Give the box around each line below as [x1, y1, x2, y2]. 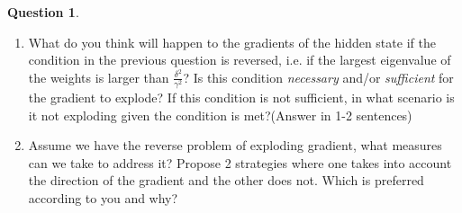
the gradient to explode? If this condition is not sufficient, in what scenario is [28, 88, 455, 106]
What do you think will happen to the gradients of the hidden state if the [28, 32, 436, 51]
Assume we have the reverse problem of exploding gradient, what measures [28, 136, 442, 155]
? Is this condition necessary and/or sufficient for [183, 67, 454, 86]
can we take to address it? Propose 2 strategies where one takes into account [28, 153, 452, 172]
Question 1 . [7, 3, 79, 21]
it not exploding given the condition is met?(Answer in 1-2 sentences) [28, 105, 412, 124]
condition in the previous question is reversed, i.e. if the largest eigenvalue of [28, 50, 451, 69]
